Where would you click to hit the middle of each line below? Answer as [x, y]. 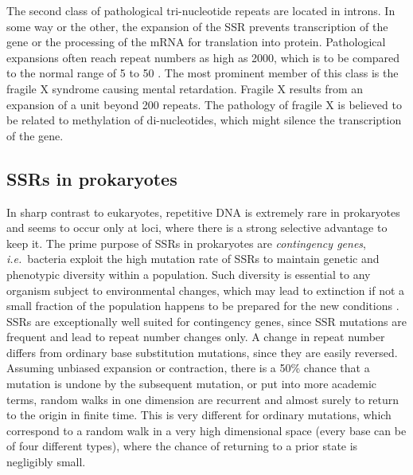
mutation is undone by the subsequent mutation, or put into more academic [192, 384]
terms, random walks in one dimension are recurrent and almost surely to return [203, 399]
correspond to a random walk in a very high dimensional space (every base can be [206, 430]
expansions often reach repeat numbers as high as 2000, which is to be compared [203, 57]
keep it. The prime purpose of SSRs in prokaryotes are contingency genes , [186, 243]
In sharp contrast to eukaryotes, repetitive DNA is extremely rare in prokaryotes [203, 212]
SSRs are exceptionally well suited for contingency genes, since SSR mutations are [206, 321]
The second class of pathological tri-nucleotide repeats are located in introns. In [201, 10]
